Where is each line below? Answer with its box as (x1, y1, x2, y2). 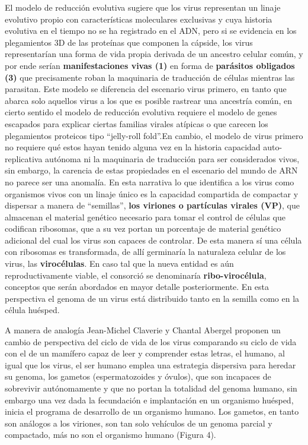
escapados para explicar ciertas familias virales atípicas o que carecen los (5, 117, 268, 130)
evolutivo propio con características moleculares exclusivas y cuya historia (5, 12, 272, 25)
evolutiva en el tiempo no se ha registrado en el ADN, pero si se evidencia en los (5, 24, 297, 37)
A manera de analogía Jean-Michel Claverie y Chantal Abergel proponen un (5, 324, 281, 336)
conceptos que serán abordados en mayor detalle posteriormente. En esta (5, 280, 269, 293)
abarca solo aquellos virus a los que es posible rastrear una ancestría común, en (5, 94, 292, 106)
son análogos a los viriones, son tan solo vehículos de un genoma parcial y (5, 416, 272, 429)
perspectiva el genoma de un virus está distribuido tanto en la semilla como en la (5, 292, 300, 304)
